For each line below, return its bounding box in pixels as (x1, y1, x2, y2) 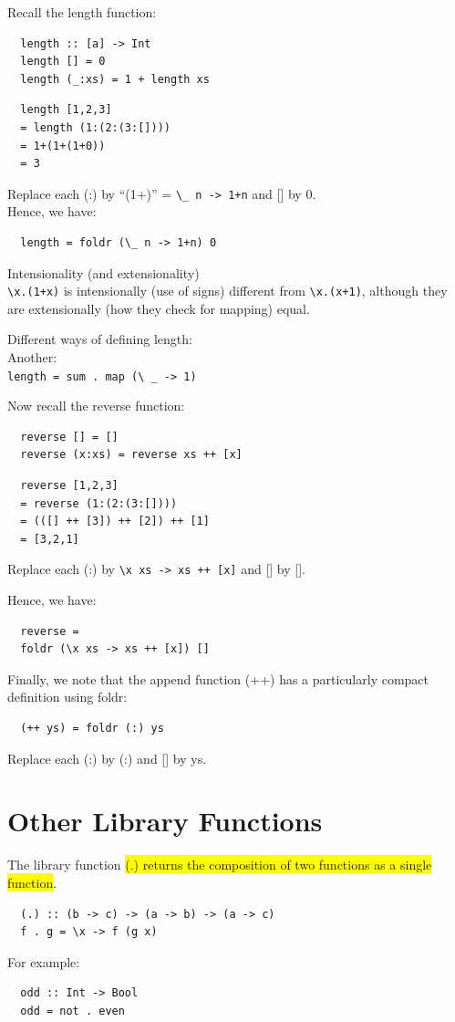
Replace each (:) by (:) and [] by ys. (7, 748, 207, 767)
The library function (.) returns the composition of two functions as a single (7, 855, 432, 874)
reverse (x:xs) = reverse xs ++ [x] (20, 448, 243, 462)
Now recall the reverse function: (7, 396, 185, 415)
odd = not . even (20, 1004, 125, 1017)
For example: (7, 952, 80, 971)
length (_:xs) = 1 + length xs (20, 72, 210, 86)
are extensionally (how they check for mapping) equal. (7, 298, 310, 318)
